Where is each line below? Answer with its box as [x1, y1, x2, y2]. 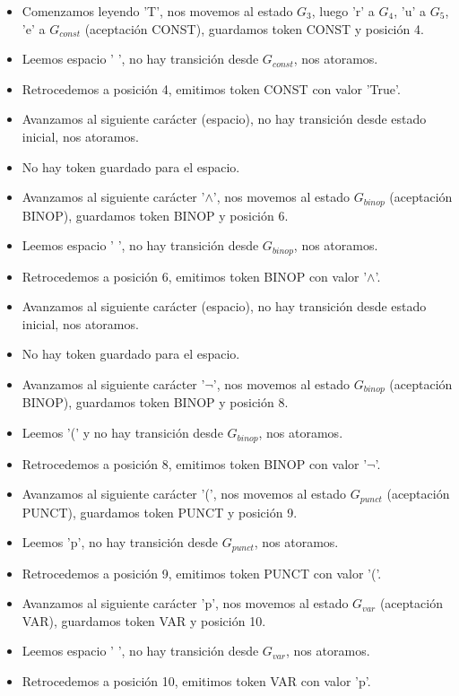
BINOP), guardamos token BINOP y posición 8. [22, 393, 289, 412]
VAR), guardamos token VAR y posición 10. [22, 611, 266, 630]
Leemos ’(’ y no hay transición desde [22, 423, 223, 442]
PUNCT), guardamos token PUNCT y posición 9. [22, 502, 298, 521]
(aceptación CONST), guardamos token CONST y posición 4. [84, 19, 424, 38]
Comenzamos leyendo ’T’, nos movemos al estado [22, 2, 293, 20]
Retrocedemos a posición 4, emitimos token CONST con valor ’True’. [22, 79, 401, 98]
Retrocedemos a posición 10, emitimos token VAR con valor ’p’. [22, 672, 371, 690]
